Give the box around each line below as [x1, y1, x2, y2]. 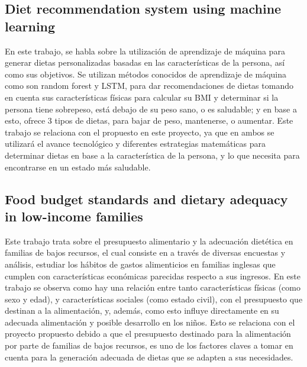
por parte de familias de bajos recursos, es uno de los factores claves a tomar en [5, 339, 293, 352]
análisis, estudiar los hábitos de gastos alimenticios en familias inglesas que [5, 257, 276, 270]
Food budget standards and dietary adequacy [5, 189, 288, 208]
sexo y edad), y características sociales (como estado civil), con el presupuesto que [5, 292, 303, 305]
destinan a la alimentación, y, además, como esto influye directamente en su [5, 304, 279, 317]
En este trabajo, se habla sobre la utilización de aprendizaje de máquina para [5, 44, 285, 57]
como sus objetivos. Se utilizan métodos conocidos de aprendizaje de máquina [5, 67, 287, 80]
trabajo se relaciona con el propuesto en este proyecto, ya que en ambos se [5, 125, 274, 138]
